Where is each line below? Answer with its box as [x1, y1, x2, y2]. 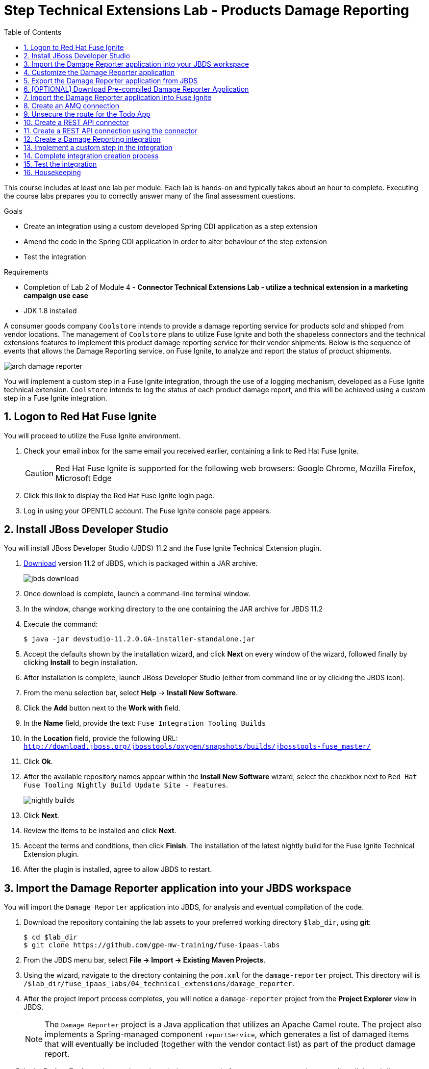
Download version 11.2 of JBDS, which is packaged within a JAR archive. [24, 559, 258, 568]
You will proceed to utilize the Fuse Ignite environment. [4, 431, 181, 440]
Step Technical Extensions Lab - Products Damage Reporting [4, 2, 409, 19]
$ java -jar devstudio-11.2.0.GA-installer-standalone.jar [24, 635, 255, 643]
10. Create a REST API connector [24, 118, 129, 127]
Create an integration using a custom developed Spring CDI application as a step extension [24, 222, 318, 230]
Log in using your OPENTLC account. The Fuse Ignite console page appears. [24, 506, 272, 515]
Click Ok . [24, 757, 53, 766]
